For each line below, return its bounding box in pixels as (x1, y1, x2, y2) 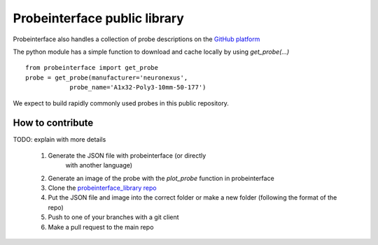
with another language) (65, 161, 133, 170)
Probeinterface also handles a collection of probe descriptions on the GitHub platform (13, 35, 260, 43)
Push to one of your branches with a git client (48, 213, 179, 221)
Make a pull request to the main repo (48, 223, 154, 231)
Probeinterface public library (13, 10, 185, 26)
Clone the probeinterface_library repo (48, 184, 157, 192)
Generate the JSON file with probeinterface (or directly (48, 151, 206, 160)
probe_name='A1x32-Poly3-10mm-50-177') (69, 84, 206, 91)
